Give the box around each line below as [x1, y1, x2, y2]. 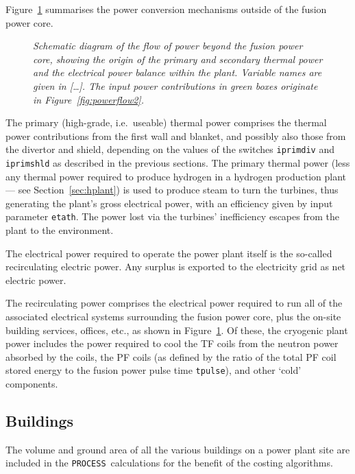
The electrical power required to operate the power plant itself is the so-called [5, 246, 332, 260]
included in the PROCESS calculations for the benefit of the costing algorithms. [5, 455, 333, 470]
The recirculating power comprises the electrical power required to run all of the [5, 296, 343, 310]
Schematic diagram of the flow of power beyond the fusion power [33, 38, 303, 53]
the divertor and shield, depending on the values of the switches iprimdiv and [5, 142, 335, 156]
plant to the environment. [5, 223, 114, 237]
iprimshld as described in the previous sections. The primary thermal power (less [5, 156, 350, 169]
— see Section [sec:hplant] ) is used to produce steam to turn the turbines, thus [5, 182, 339, 197]
